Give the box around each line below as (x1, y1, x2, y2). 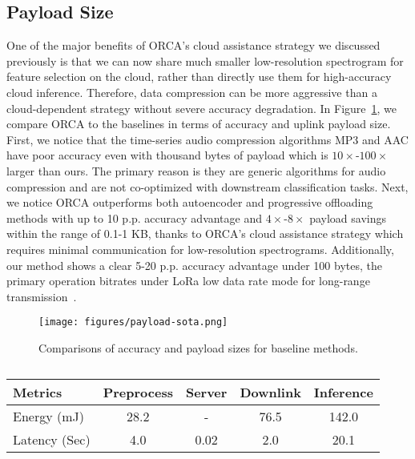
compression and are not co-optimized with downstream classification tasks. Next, (6, 178, 409, 195)
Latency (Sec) (13, 429, 91, 449)
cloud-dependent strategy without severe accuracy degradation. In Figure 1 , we (6, 99, 397, 116)
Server (185, 382, 228, 401)
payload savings (309, 209, 386, 226)
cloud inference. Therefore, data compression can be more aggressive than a (6, 83, 377, 100)
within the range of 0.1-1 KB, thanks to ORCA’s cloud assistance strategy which (6, 225, 404, 242)
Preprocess (103, 382, 173, 401)
